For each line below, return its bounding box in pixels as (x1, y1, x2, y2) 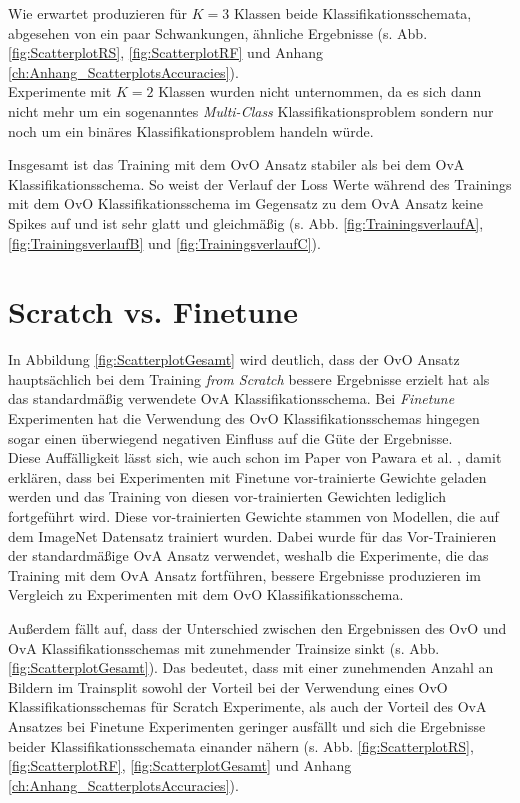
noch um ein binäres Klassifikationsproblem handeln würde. (8, 120, 374, 141)
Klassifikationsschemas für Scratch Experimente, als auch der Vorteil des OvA (8, 696, 487, 717)
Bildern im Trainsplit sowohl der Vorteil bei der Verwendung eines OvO (8, 676, 448, 697)
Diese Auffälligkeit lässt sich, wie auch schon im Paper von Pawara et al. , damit (8, 447, 502, 468)
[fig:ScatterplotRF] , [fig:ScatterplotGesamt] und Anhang (8, 755, 352, 776)
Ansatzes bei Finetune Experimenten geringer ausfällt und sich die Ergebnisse (8, 715, 486, 736)
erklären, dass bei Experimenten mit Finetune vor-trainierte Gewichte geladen (8, 466, 487, 487)
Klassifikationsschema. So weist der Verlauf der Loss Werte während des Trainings (8, 173, 512, 194)
